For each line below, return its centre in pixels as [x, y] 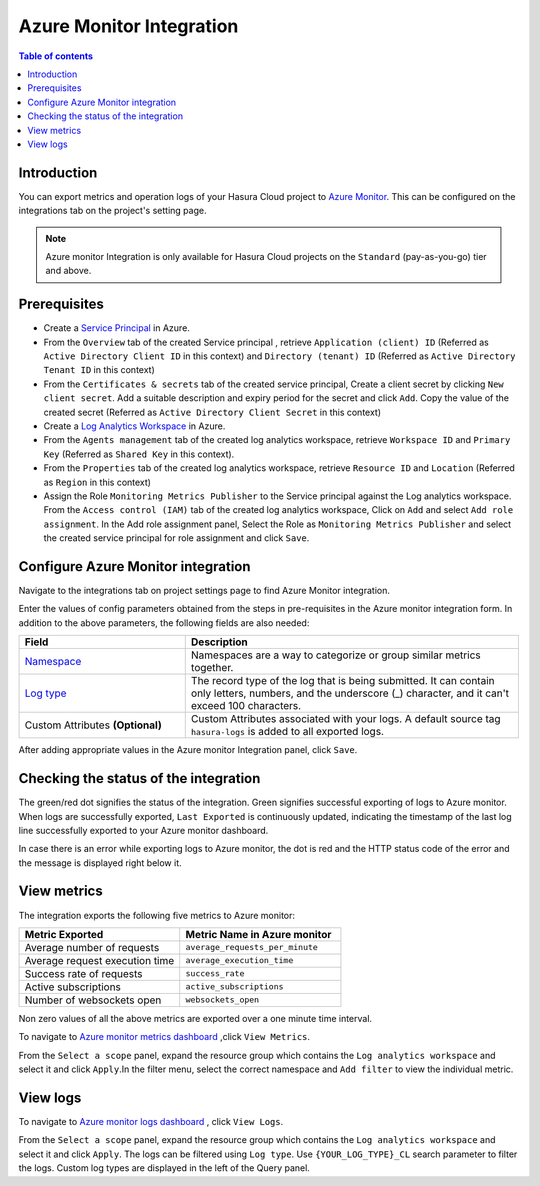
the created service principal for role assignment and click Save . [176, 538]
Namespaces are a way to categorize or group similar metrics [335, 655]
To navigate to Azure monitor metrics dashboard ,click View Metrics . [164, 1037]
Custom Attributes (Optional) [93, 725]
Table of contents [56, 56]
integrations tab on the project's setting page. [112, 211]
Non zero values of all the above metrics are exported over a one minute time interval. [195, 1018]
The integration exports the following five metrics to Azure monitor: [156, 915]
